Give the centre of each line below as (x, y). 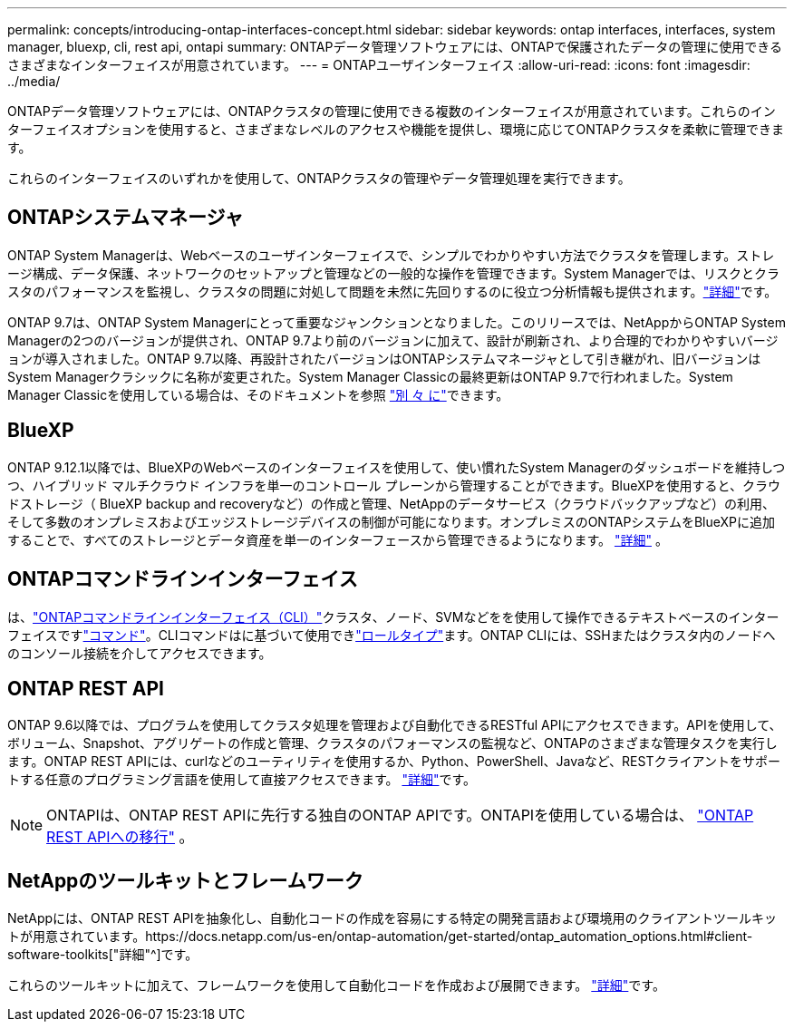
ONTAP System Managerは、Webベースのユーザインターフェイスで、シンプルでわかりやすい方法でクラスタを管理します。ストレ (391, 255)
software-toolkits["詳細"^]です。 (103, 955)
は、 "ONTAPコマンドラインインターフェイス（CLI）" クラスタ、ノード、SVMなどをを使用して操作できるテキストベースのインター (393, 616)
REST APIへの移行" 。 (120, 837)
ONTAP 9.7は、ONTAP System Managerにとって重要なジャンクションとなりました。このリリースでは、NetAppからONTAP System (397, 322)
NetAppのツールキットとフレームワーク (185, 880)
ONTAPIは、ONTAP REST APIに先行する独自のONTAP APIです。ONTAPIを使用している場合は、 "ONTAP (400, 815)
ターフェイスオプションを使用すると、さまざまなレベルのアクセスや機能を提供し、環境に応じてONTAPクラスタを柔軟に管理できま (396, 129)
